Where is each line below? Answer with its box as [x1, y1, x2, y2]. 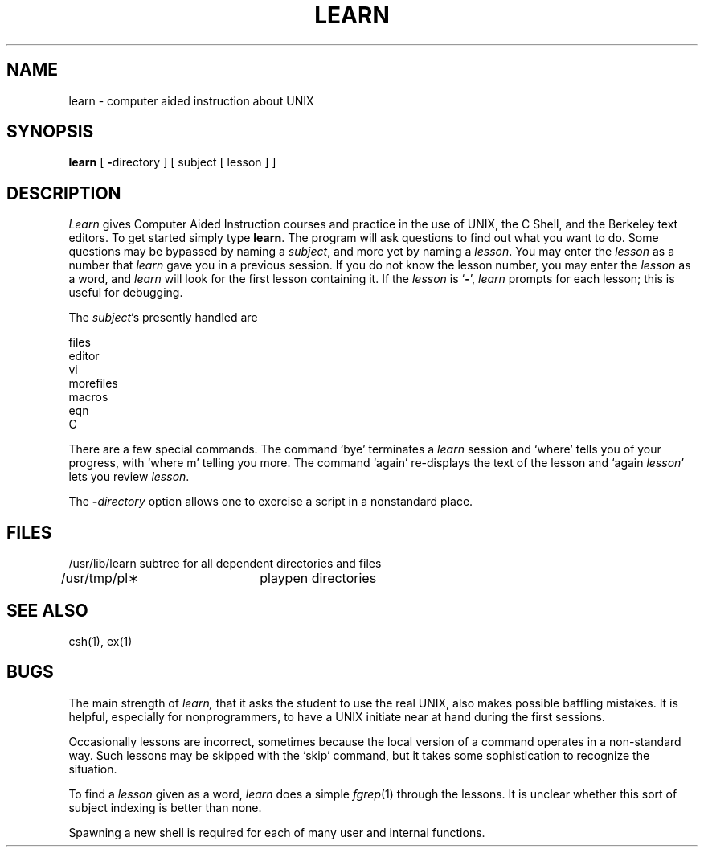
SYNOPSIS [6, 121, 94, 142]
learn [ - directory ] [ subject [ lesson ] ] [68, 155, 276, 170]
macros [68, 390, 108, 404]
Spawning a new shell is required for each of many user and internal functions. [68, 825, 485, 839]
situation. [68, 761, 117, 776]
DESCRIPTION [6, 182, 121, 203]
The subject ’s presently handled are [68, 310, 258, 325]
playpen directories [260, 570, 377, 587]
